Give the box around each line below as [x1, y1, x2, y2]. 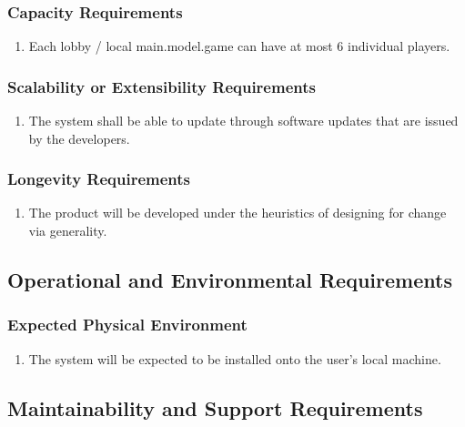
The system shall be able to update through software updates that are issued [28, 111, 459, 130]
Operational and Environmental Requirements [7, 266, 452, 294]
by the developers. [28, 128, 130, 147]
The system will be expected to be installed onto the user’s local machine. [28, 349, 441, 368]
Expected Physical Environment [7, 313, 248, 336]
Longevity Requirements [7, 168, 191, 190]
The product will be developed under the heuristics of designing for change [28, 203, 447, 222]
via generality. [28, 221, 107, 240]
